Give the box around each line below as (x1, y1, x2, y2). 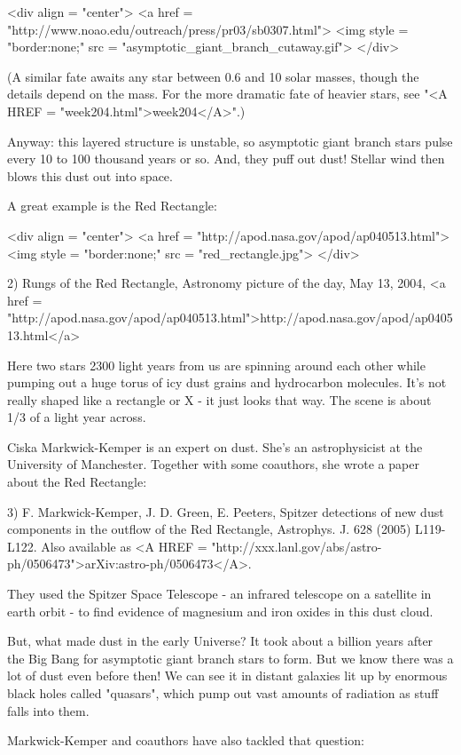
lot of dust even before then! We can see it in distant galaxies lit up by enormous (7, 666, 448, 685)
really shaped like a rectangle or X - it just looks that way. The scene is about (7, 390, 432, 409)
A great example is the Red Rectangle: (7, 196, 217, 215)
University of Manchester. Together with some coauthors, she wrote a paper (7, 455, 419, 473)
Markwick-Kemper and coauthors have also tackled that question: (7, 731, 364, 750)
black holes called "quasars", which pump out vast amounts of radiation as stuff (7, 684, 439, 702)
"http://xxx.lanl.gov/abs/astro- (211, 536, 382, 555)
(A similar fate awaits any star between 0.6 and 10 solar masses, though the (7, 67, 419, 85)
